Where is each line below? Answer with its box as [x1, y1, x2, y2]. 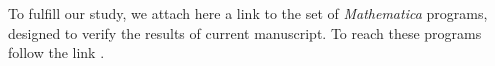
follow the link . [8, 42, 105, 63]
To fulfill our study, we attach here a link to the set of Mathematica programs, [8, 3, 488, 23]
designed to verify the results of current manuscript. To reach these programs [8, 22, 482, 43]
